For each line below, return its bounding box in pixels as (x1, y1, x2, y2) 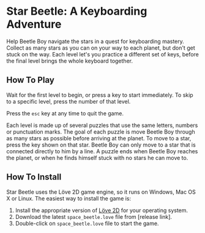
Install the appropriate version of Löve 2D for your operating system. (15, 207, 188, 214)
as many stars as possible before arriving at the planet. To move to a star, (6, 134, 192, 142)
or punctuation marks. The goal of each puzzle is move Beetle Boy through (6, 128, 195, 136)
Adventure (6, 17, 62, 31)
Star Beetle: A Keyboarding (6, 4, 147, 18)
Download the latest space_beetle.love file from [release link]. (15, 213, 173, 220)
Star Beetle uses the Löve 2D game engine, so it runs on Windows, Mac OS (6, 188, 196, 196)
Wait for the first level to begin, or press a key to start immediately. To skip (6, 91, 194, 99)
